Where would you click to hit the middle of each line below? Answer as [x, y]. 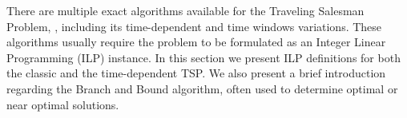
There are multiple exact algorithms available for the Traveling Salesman [185, 10]
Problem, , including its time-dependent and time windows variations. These [194, 26]
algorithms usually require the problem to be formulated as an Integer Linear [196, 42]
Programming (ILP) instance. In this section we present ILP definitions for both [203, 57]
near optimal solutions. [63, 104]
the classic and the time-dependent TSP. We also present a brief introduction [196, 73]
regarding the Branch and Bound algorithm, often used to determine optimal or [202, 88]
